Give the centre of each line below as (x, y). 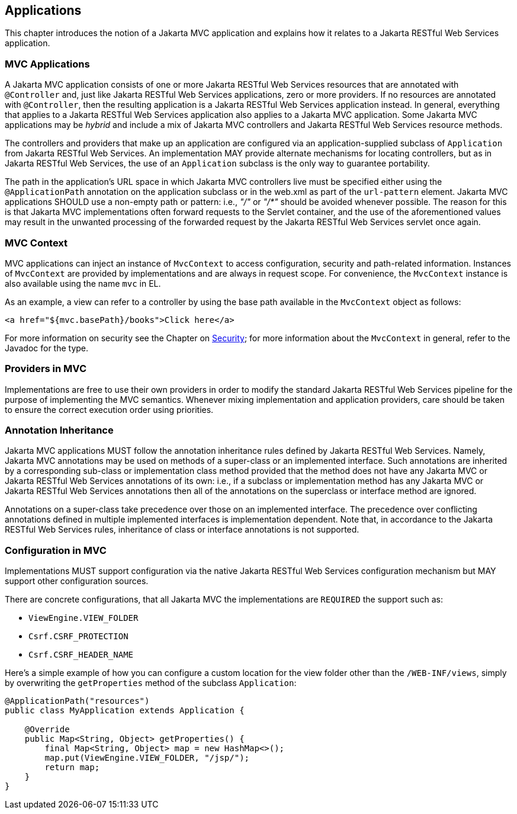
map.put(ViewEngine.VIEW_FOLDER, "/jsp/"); (147, 758)
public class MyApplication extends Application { (125, 711)
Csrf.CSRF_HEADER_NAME (81, 655)
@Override (47, 730)
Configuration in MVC (56, 550)
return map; (72, 767)
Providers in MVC (46, 369)
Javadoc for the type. (47, 348)
